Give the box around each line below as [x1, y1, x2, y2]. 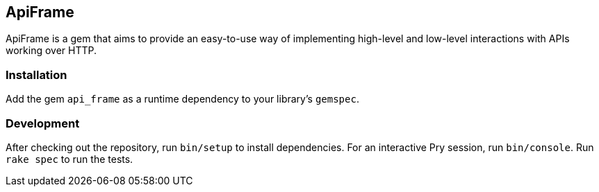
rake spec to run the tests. [6, 152, 133, 165]
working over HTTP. [6, 44, 97, 57]
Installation [6, 67, 67, 82]
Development [6, 116, 80, 130]
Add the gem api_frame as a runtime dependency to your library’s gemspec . [6, 93, 359, 105]
